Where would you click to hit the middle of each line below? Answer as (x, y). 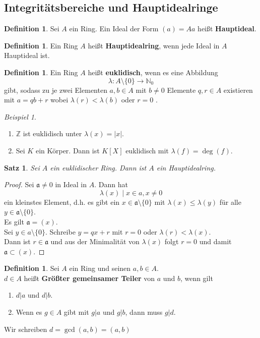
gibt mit (76, 312)
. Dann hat (111, 184)
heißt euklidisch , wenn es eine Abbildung (153, 72)
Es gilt (14, 221)
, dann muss (144, 312)
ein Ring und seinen (100, 268)
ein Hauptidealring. (186, 167)
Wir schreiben (26, 329)
